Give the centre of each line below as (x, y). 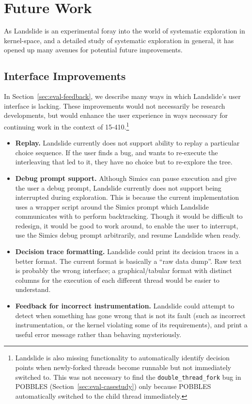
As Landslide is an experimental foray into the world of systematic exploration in (125, 31)
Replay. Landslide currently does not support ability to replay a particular (127, 143)
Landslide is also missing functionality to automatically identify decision (122, 358)
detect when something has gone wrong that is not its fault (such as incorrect (130, 315)
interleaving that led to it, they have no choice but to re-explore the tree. (124, 162)
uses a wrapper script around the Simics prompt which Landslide (112, 206)
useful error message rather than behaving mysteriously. (98, 334)
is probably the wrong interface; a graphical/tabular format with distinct (124, 270)
